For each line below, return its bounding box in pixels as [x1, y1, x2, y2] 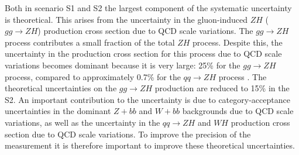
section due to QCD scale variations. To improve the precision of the [5, 128, 251, 140]
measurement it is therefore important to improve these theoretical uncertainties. [5, 139, 295, 151]
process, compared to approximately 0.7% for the [5, 70, 181, 82]
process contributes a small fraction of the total [5, 36, 175, 48]
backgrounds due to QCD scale [182, 105, 294, 117]
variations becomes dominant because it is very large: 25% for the [5, 58, 240, 71]
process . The [218, 70, 267, 82]
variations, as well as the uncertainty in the [5, 116, 160, 128]
